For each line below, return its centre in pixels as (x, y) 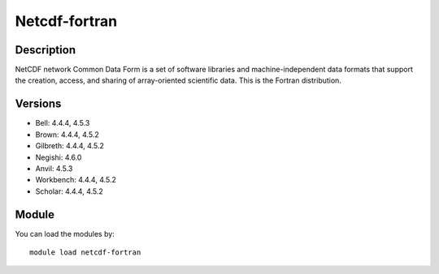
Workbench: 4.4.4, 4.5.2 (76, 180)
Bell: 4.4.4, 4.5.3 (63, 123)
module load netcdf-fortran (85, 253)
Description (46, 50)
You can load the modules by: (65, 233)
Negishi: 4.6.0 (59, 157)
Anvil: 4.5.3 (54, 168)
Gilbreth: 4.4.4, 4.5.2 (70, 146)
